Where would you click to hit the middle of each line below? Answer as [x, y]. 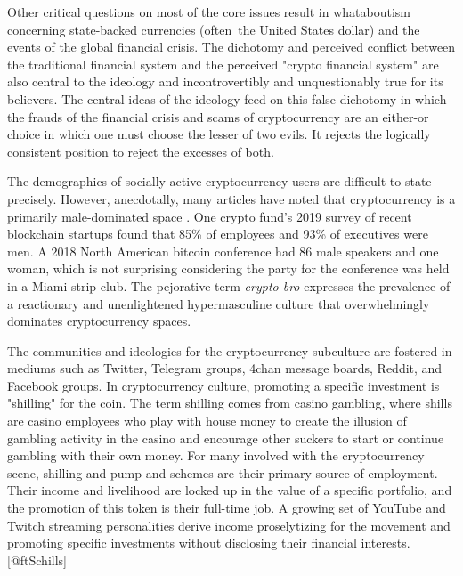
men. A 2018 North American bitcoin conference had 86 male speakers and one [223, 251]
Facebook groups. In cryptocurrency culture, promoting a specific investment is [223, 385]
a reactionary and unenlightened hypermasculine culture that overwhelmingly [219, 303]
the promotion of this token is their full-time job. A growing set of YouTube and [227, 508]
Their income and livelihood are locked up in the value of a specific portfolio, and [230, 490]
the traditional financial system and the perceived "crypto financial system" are [223, 64]
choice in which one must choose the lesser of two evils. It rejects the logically [219, 134]
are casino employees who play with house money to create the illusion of [207, 421]
